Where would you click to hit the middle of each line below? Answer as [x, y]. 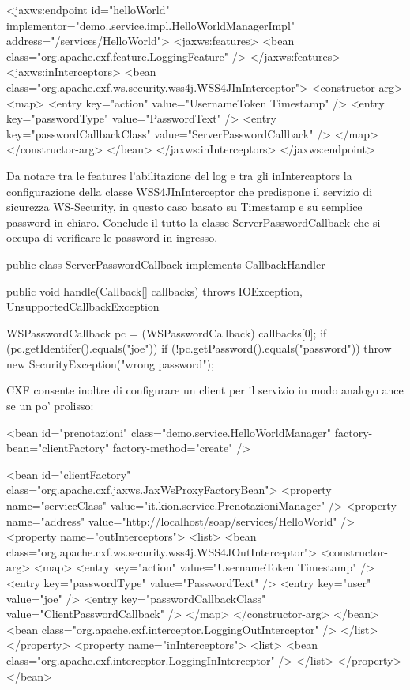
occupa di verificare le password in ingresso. [112, 238]
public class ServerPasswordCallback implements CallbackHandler [166, 264]
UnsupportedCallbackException [83, 306]
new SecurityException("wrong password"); [110, 363]
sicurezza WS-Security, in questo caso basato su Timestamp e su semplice [184, 207]
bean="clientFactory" [58, 448]
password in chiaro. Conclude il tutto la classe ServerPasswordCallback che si [194, 222]
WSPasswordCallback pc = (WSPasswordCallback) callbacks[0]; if [167, 332]
